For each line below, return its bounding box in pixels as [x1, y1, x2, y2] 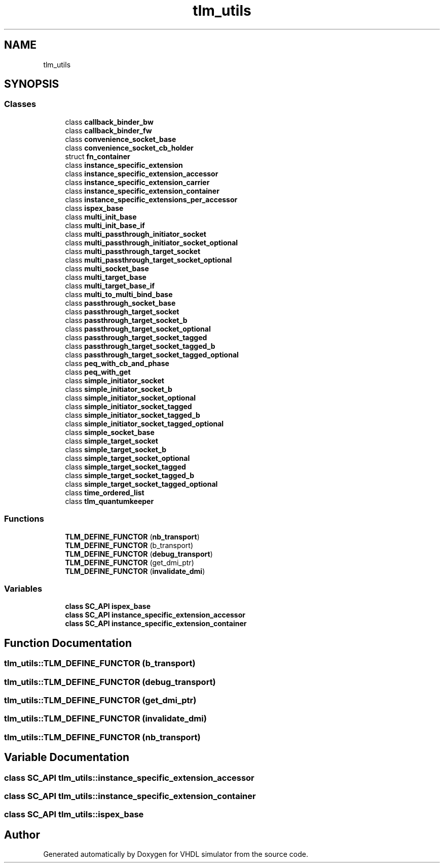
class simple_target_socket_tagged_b [65, 471, 195, 480]
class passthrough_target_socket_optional [65, 324, 211, 333]
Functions [4, 514, 44, 524]
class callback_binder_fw [65, 126, 152, 135]
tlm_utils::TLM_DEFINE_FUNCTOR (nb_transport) [4, 732, 201, 742]
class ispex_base [65, 203, 124, 212]
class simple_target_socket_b [65, 445, 166, 454]
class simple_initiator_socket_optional [65, 393, 196, 402]
